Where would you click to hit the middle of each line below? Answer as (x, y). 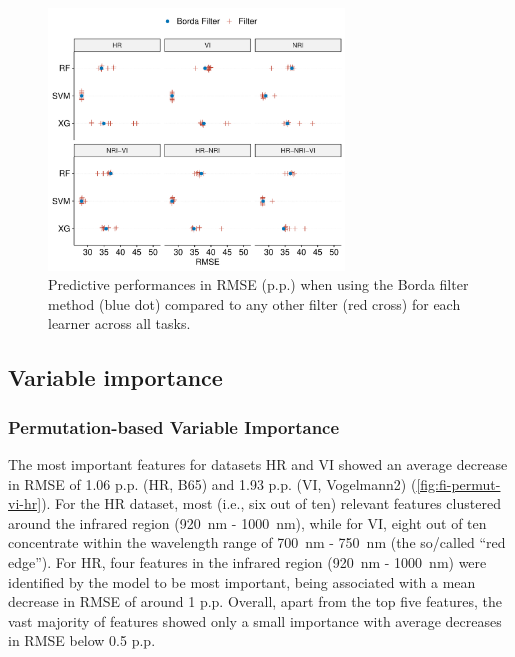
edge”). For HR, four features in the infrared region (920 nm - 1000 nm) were (247, 561)
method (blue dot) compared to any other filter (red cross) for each (254, 303)
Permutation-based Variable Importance (174, 426)
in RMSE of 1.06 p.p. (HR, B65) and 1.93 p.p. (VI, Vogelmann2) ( (212, 483)
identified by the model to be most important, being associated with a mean (242, 581)
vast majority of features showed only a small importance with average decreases (255, 620)
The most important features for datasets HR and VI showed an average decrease (258, 463)
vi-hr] (25, 503)
